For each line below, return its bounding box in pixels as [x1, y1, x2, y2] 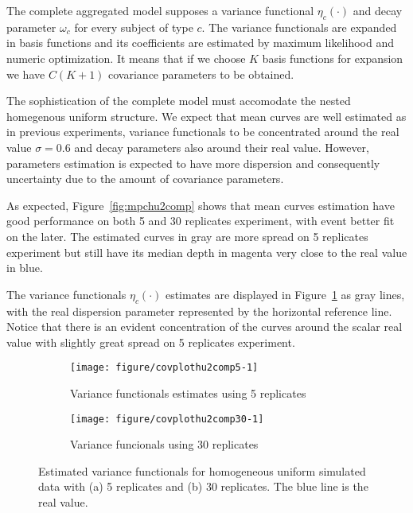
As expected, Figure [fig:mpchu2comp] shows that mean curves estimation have [6, 196, 395, 213]
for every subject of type [74, 18, 193, 35]
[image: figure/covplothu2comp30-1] [70, 413, 264, 425]
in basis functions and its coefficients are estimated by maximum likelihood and [6, 34, 394, 51]
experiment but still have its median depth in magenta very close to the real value [6, 243, 407, 260]
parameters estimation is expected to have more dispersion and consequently [6, 154, 380, 171]
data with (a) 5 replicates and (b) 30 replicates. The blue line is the [38, 478, 368, 495]
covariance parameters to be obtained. [108, 65, 294, 82]
